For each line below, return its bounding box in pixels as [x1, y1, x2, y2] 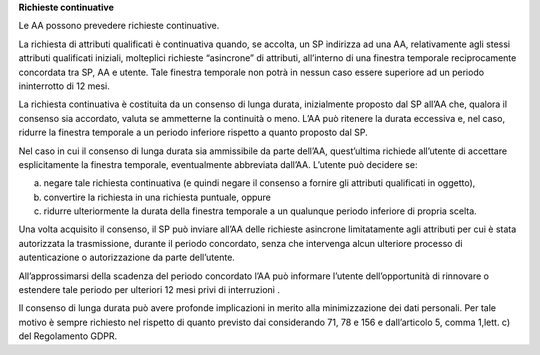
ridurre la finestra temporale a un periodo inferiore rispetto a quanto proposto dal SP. [18, 126, 369, 139]
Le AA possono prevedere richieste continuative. [18, 20, 220, 32]
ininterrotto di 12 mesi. [18, 80, 110, 92]
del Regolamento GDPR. [18, 330, 118, 342]
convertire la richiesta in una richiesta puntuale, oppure [43, 191, 272, 203]
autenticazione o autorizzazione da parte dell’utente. [18, 251, 235, 264]
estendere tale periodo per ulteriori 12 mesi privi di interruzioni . [18, 284, 280, 296]
